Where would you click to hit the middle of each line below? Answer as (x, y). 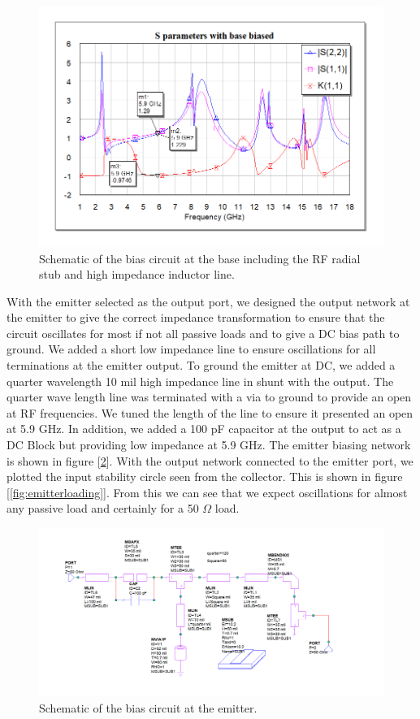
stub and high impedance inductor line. (137, 274)
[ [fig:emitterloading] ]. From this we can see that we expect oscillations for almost (207, 492)
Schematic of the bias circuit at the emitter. (148, 708)
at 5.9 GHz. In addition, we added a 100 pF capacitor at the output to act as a (204, 429)
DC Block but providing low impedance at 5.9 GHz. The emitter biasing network (209, 445)
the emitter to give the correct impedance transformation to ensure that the (196, 317)
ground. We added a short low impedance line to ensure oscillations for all (191, 349)
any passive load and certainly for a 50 (103, 508)
